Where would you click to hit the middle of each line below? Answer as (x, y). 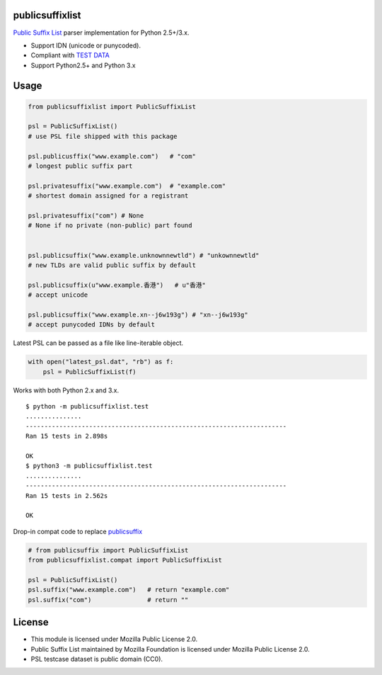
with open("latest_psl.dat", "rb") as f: (101, 362)
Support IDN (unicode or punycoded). (86, 45)
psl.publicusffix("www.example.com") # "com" (112, 156)
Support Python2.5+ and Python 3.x (83, 65)
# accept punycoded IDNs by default (92, 325)
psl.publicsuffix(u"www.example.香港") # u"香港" (117, 285)
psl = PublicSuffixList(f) (90, 371)
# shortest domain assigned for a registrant (108, 196)
